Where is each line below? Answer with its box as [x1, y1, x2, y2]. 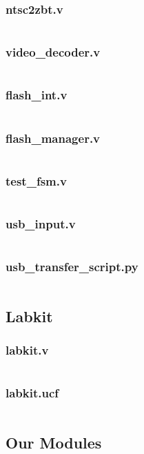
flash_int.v [6, 86, 68, 103]
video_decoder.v [6, 43, 101, 61]
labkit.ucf [6, 384, 59, 402]
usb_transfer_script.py [6, 258, 138, 275]
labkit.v [6, 342, 49, 359]
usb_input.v [6, 215, 76, 233]
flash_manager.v [6, 129, 101, 146]
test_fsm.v [6, 172, 67, 189]
